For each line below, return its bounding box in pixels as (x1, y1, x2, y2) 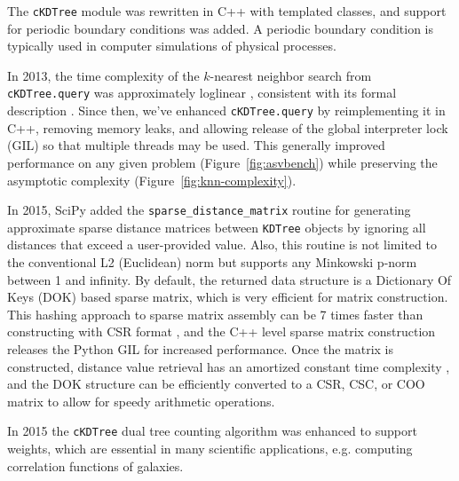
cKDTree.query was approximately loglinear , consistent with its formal (7, 83, 397, 102)
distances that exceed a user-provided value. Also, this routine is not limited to (7, 235, 437, 254)
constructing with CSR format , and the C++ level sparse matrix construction (7, 322, 436, 341)
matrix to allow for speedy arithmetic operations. (7, 391, 275, 410)
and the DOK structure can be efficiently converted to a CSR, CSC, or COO (7, 375, 425, 393)
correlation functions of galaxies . (7, 456, 184, 475)
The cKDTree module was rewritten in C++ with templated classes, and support (7, 2, 447, 20)
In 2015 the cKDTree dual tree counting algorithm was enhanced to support (7, 422, 417, 440)
